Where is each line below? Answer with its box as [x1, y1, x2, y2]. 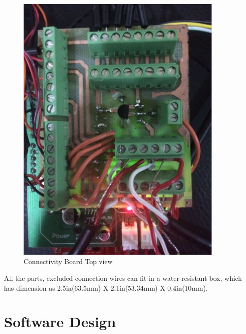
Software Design [4, 311, 116, 332]
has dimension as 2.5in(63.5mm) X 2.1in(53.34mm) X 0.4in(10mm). [4, 282, 208, 293]
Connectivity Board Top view [24, 256, 113, 267]
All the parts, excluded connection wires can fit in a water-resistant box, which [4, 272, 242, 283]
